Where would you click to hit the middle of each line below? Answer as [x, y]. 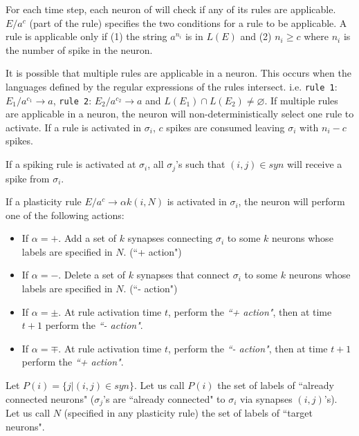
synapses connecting [170, 238]
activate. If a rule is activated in [74, 127]
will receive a [315, 164]
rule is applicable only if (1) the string [86, 36]
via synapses [266, 398]
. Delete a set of [92, 275]
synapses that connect [183, 275]
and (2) [256, 36]
